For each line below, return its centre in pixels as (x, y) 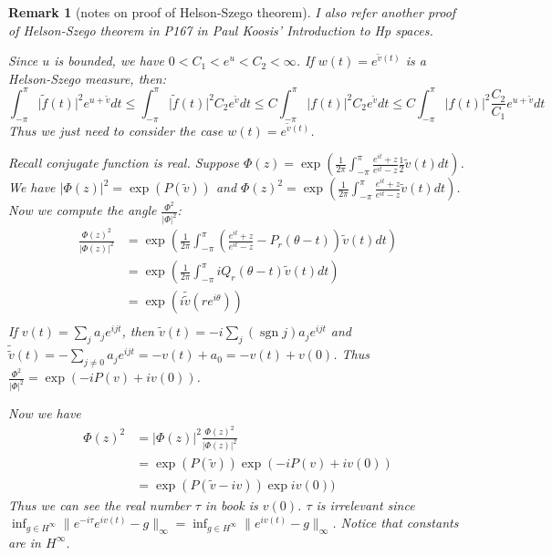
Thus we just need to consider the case (116, 130)
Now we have (45, 413)
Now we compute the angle (83, 210)
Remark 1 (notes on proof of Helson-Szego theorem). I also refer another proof (232, 12)
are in (25, 542)
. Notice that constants (396, 523)
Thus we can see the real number (99, 504)
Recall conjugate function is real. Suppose (124, 163)
